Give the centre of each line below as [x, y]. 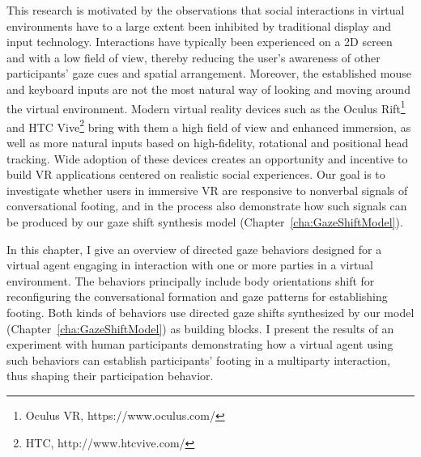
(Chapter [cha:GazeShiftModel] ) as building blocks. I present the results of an [200, 328]
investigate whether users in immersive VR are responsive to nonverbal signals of [207, 190]
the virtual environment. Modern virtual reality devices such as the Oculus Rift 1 [206, 107]
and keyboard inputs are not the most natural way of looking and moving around [208, 89]
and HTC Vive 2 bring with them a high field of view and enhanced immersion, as [209, 125]
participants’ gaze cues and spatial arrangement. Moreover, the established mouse [209, 73]
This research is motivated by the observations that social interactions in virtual [206, 10]
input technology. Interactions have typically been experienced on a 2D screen [200, 42]
